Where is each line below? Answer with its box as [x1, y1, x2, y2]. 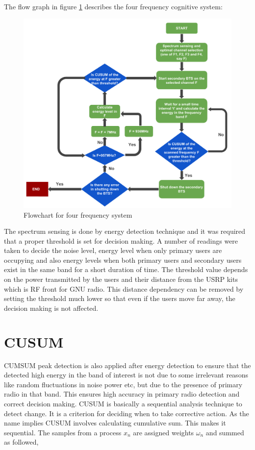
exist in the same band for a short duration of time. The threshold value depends [4, 264, 248, 275]
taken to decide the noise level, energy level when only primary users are [4, 245, 222, 255]
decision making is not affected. [4, 302, 99, 313]
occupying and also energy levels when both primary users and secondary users [4, 254, 242, 265]
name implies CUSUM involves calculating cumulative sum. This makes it [4, 418, 226, 428]
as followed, [4, 437, 39, 447]
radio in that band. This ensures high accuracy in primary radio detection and [4, 389, 240, 399]
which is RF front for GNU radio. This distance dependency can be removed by [4, 283, 244, 294]
